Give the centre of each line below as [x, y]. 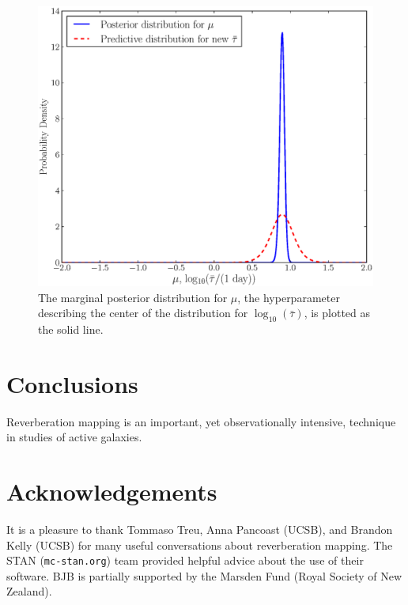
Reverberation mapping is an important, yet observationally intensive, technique [201, 421]
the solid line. [71, 329]
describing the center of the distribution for [143, 313]
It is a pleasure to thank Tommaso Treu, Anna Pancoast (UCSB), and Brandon [200, 529]
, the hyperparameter [289, 297]
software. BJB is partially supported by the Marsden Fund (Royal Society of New [204, 575]
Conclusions [72, 383]
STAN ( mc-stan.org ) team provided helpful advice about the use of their [185, 560]
